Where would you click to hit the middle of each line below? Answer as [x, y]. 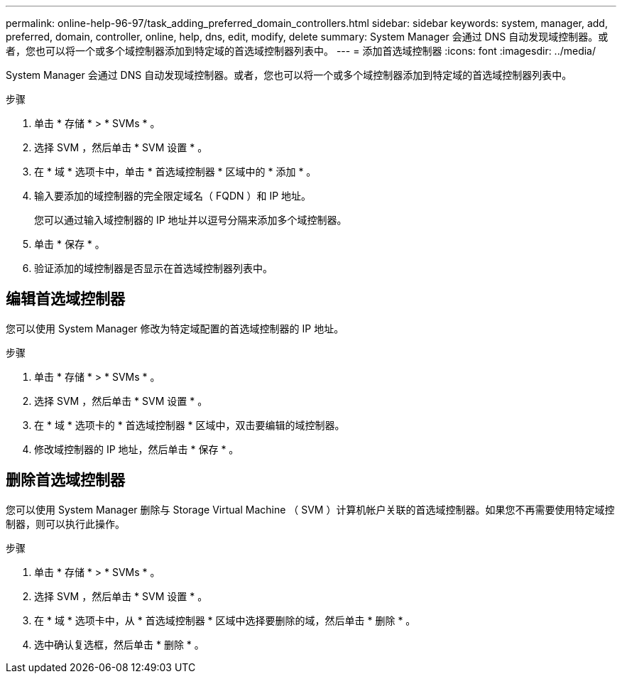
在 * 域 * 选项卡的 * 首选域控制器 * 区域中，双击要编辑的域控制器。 [190, 425]
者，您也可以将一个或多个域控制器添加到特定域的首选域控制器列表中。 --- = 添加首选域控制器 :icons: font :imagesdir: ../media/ [301, 51]
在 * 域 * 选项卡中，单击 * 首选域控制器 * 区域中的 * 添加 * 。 [175, 172]
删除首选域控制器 [65, 480]
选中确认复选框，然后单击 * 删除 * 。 [119, 644]
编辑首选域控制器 [65, 299]
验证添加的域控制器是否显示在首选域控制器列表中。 [153, 268]
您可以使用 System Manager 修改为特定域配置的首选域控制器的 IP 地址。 [175, 328]
